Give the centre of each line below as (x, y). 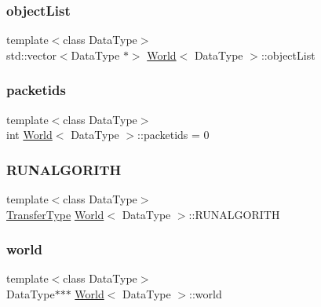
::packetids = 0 (173, 135)
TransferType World (55, 214)
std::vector (31, 55)
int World (29, 135)
